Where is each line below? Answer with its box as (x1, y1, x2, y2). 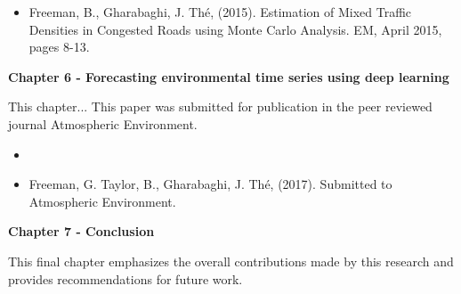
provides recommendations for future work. (8, 269, 243, 288)
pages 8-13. (28, 37, 90, 56)
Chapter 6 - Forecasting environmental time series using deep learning (8, 67, 449, 86)
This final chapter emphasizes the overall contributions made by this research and (8, 251, 454, 270)
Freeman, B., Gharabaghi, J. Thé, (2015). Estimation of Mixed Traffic (28, 3, 412, 20)
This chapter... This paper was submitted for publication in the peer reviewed (8, 97, 433, 116)
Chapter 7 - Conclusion (8, 222, 155, 241)
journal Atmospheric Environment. (8, 114, 198, 133)
